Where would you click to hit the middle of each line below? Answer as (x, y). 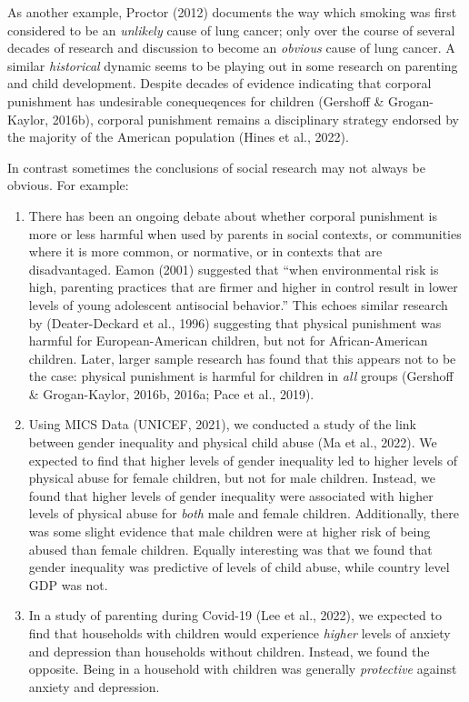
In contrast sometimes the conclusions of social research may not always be (216, 167)
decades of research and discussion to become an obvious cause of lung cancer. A (231, 48)
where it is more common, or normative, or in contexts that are (205, 251)
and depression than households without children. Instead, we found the (229, 651)
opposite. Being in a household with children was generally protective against (243, 669)
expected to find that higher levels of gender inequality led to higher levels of (243, 460)
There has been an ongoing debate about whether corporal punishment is (233, 215)
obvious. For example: (68, 185)
